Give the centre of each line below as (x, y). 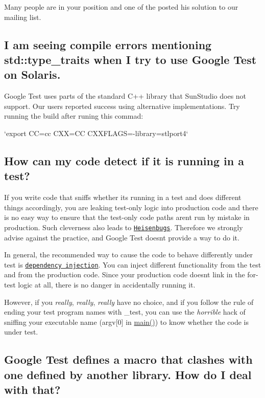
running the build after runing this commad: (74, 116)
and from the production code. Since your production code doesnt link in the (125, 274)
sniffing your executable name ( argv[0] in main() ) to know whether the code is (126, 322)
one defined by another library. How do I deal (128, 374)
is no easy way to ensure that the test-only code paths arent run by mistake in (127, 217)
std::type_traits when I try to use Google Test (130, 59)
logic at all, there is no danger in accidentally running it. (107, 285)
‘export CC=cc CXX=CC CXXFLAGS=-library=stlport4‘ (96, 133)
